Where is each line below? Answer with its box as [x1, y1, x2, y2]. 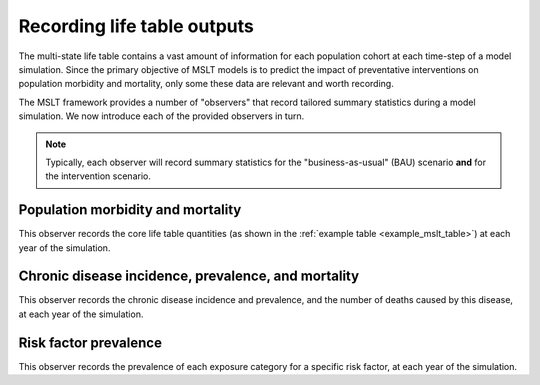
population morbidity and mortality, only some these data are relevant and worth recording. [18, 78, 394, 90]
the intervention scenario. [45, 170, 152, 182]
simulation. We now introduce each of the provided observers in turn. [18, 110, 305, 122]
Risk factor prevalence [18, 334, 162, 351]
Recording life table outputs [18, 15, 254, 37]
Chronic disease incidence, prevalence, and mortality [18, 268, 360, 285]
